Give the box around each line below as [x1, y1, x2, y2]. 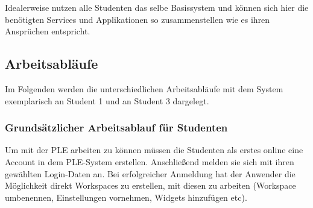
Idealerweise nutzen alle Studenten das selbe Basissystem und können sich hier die [5, 1, 309, 13]
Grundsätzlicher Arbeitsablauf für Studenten [5, 120, 228, 135]
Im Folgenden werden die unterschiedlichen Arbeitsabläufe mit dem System [5, 82, 283, 95]
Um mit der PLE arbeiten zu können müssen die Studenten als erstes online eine [5, 143, 303, 156]
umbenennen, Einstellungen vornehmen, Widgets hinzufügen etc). [5, 191, 247, 203]
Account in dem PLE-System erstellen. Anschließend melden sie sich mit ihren [5, 155, 294, 168]
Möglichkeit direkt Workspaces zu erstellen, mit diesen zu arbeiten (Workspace [5, 179, 296, 192]
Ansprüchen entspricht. [5, 25, 90, 37]
